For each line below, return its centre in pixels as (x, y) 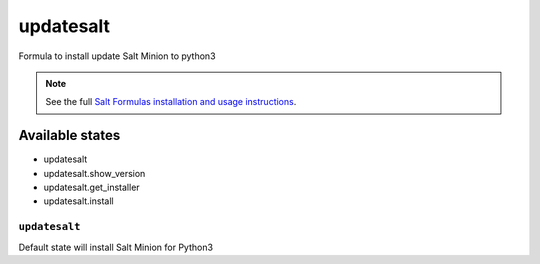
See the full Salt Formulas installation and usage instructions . (171, 102)
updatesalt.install (78, 201)
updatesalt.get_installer (91, 187)
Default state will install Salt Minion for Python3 (116, 247)
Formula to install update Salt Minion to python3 (117, 56)
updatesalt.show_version (94, 173)
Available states (69, 135)
